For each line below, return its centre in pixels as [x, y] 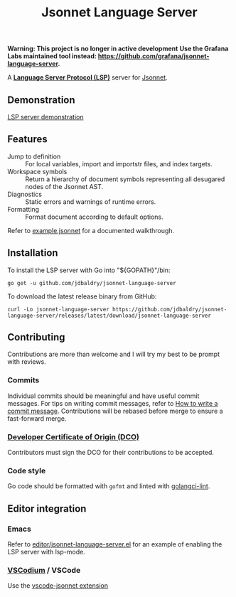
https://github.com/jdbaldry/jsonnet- [170, 309]
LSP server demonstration [45, 117]
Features [27, 139]
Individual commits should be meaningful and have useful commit [103, 396]
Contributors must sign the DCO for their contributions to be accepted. [111, 453]
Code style [27, 470]
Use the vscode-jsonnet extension [58, 586]
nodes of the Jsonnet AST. [64, 186]
